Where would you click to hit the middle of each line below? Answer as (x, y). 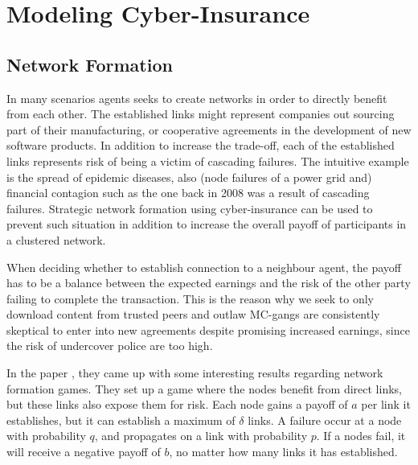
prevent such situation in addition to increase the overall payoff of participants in (207, 224)
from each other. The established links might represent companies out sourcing (201, 114)
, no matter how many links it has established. (283, 452)
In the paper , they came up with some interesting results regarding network (195, 373)
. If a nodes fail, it (361, 436)
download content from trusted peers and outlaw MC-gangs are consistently (193, 314)
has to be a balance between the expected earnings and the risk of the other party (209, 283)
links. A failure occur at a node (325, 420)
